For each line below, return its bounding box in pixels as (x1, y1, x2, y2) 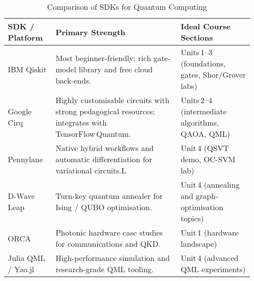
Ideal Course (180, 21, 231, 32)
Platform (8, 32, 43, 43)
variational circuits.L (55, 165, 127, 176)
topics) (180, 213, 204, 224)
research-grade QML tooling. (55, 263, 154, 275)
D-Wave (8, 190, 35, 201)
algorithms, (180, 117, 219, 128)
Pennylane (8, 153, 43, 165)
